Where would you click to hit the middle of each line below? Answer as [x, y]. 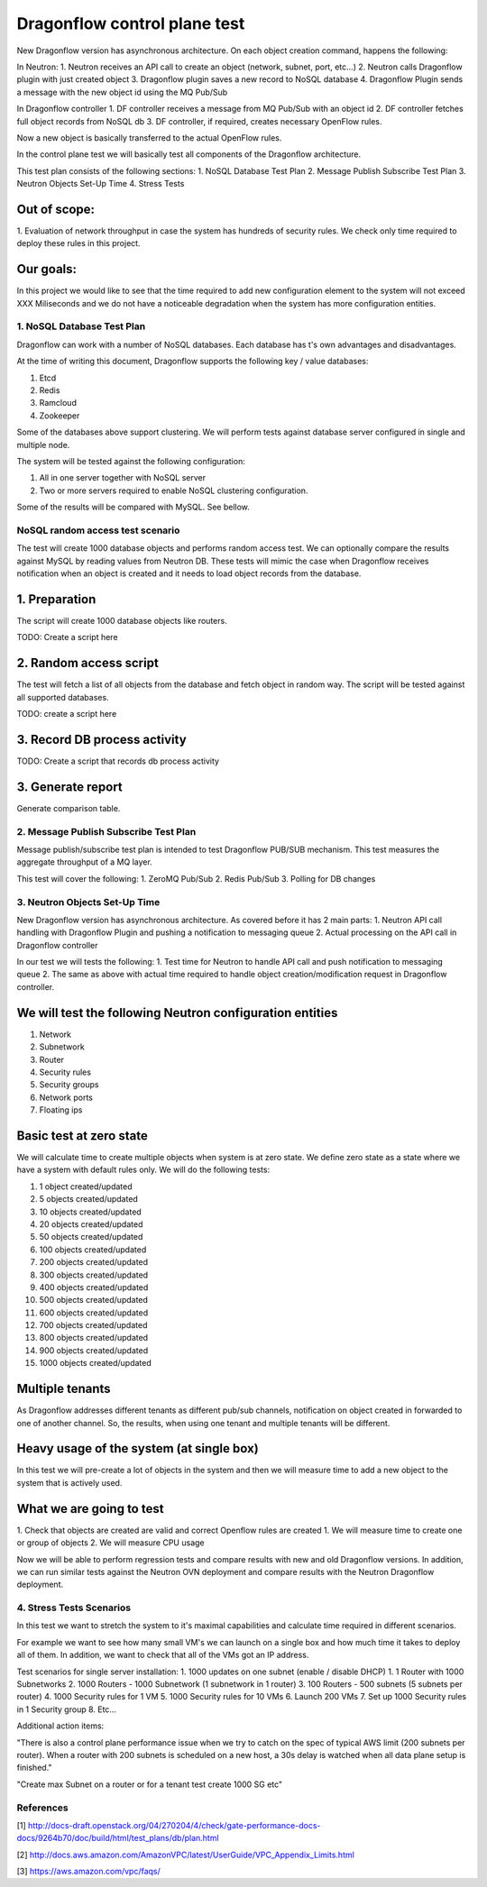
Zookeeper [60, 416]
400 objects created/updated [94, 1287]
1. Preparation [56, 599]
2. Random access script [88, 663]
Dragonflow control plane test [131, 23]
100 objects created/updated [93, 1250]
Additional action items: [60, 1726]
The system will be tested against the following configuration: [131, 461]
